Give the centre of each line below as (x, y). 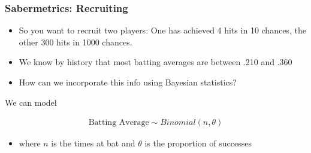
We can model (31, 102)
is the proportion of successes (198, 143)
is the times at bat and (93, 143)
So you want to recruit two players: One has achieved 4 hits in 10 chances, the (162, 30)
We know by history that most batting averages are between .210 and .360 (155, 62)
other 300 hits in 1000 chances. (76, 42)
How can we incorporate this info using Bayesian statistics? (128, 82)
